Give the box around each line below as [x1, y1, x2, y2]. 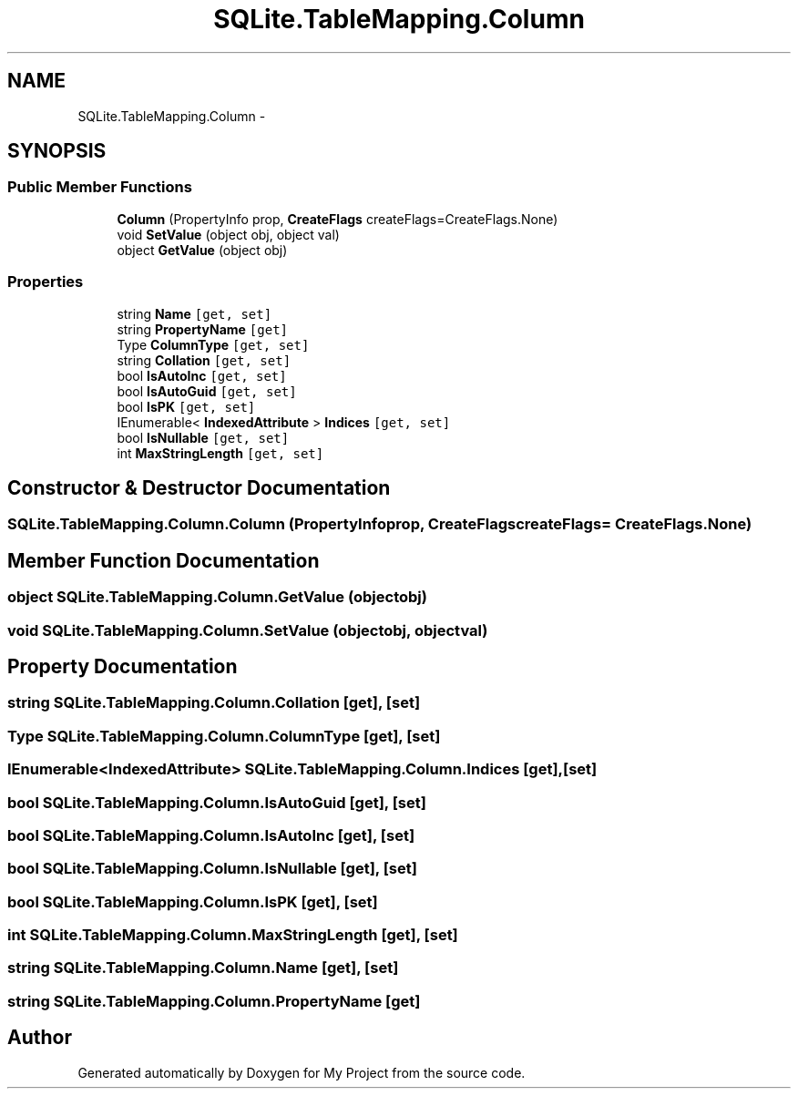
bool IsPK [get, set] [117, 398, 256, 415]
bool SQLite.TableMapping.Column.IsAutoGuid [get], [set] [7, 793, 426, 812]
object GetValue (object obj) [117, 241, 288, 258]
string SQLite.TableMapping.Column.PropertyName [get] [7, 991, 421, 1010]
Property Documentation [7, 655, 238, 679]
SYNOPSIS [7, 139, 107, 163]
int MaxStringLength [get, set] [117, 445, 324, 461]
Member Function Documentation [7, 548, 320, 572]
